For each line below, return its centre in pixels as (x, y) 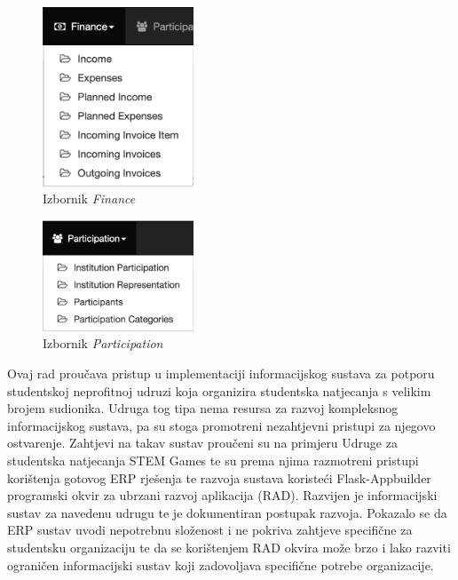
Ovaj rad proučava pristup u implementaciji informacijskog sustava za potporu (221, 373)
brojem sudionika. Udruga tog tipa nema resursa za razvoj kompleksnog (203, 408)
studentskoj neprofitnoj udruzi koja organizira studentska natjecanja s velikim (219, 390)
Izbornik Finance (89, 199)
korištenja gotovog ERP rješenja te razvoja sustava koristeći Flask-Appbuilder (219, 477)
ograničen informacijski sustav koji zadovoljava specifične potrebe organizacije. (221, 564)
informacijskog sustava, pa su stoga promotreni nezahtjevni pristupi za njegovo (221, 425)
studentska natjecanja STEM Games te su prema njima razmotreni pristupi (213, 460)
